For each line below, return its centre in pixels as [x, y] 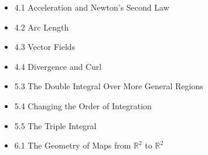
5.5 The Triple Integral [55, 125]
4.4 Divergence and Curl [58, 66]
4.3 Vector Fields [45, 47]
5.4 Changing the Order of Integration [83, 105]
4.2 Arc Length [42, 27]
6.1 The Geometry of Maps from [73, 145]
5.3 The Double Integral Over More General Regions [109, 86]
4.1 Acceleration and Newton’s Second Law [92, 7]
